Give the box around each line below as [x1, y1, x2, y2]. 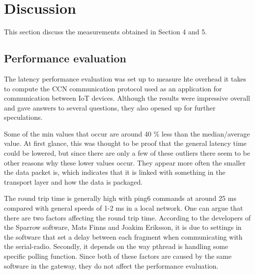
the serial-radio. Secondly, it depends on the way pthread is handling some [4, 241, 228, 251]
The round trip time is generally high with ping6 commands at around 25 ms [4, 193, 236, 203]
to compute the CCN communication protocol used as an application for [4, 83, 222, 93]
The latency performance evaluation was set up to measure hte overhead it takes [4, 73, 247, 83]
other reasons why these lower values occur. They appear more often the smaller [4, 157, 246, 167]
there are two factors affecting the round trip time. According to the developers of [4, 212, 251, 222]
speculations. [4, 112, 43, 122]
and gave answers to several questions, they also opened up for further [4, 102, 216, 112]
